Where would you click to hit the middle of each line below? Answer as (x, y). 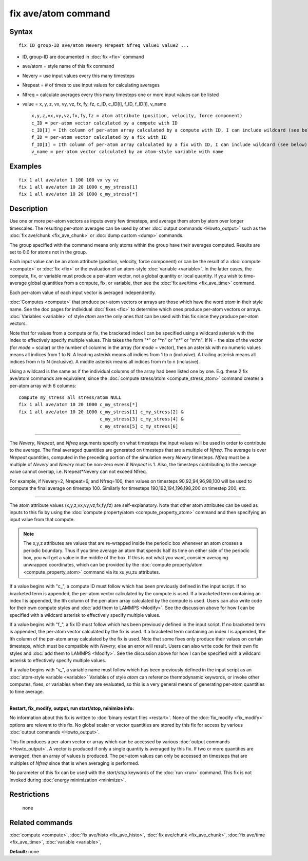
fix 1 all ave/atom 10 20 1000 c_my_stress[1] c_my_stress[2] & (101, 412)
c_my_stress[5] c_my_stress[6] (139, 426)
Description (29, 209)
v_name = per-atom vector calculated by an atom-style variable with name (128, 152)
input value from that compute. (42, 520)
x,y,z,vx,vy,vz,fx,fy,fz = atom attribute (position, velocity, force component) (137, 116)
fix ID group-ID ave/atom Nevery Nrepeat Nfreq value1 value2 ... (104, 45)
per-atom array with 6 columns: (43, 386)
